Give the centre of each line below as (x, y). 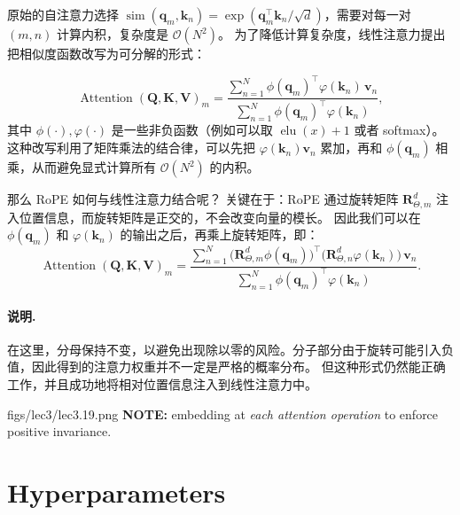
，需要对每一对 (367, 14)
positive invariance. (59, 431)
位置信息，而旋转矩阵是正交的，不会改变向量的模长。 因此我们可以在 (220, 217)
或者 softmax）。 (399, 130)
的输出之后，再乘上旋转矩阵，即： (219, 234)
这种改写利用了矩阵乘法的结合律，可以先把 (131, 148)
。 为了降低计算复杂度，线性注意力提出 (331, 34)
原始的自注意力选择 (63, 14)
